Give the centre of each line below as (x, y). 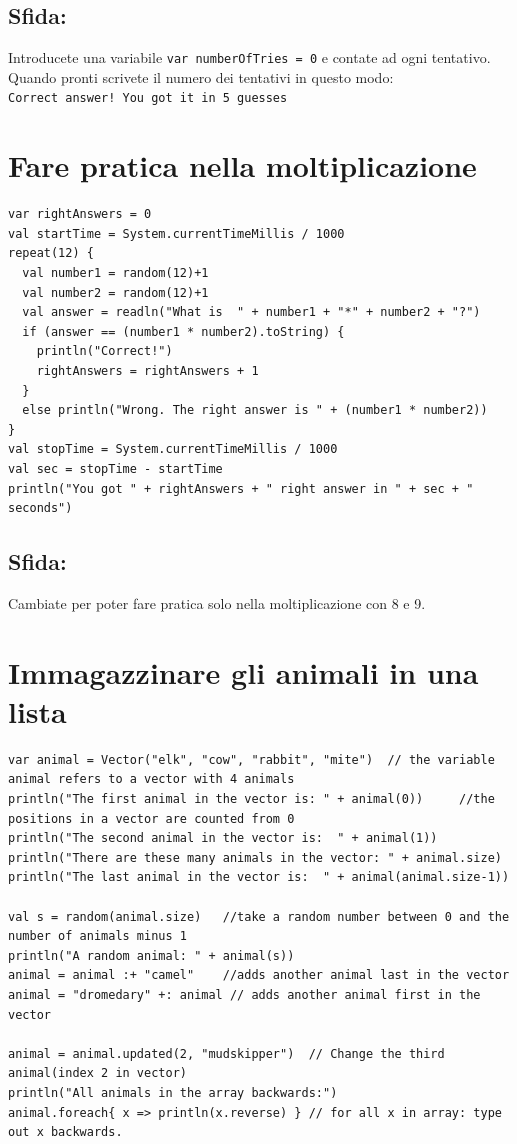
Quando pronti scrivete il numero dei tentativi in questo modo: (201, 76)
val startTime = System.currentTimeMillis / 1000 (176, 233)
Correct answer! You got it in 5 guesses (148, 98)
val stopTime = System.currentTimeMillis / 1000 (173, 449)
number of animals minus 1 (97, 936)
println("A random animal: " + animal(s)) (151, 955)
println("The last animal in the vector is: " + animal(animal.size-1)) (259, 877)
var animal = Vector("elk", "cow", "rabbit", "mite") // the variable (251, 759)
